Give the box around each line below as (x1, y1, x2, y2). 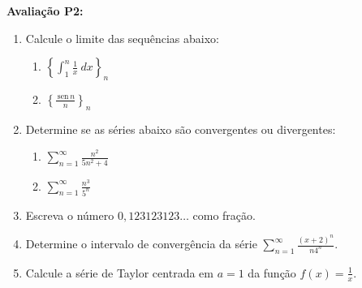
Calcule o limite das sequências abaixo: (25, 29, 220, 46)
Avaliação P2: (6, 2, 84, 19)
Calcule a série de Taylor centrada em (25, 264, 213, 281)
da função (248, 264, 296, 281)
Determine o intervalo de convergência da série (25, 235, 257, 252)
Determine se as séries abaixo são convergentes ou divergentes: (25, 120, 336, 137)
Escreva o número (25, 206, 114, 223)
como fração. (192, 206, 256, 223)
